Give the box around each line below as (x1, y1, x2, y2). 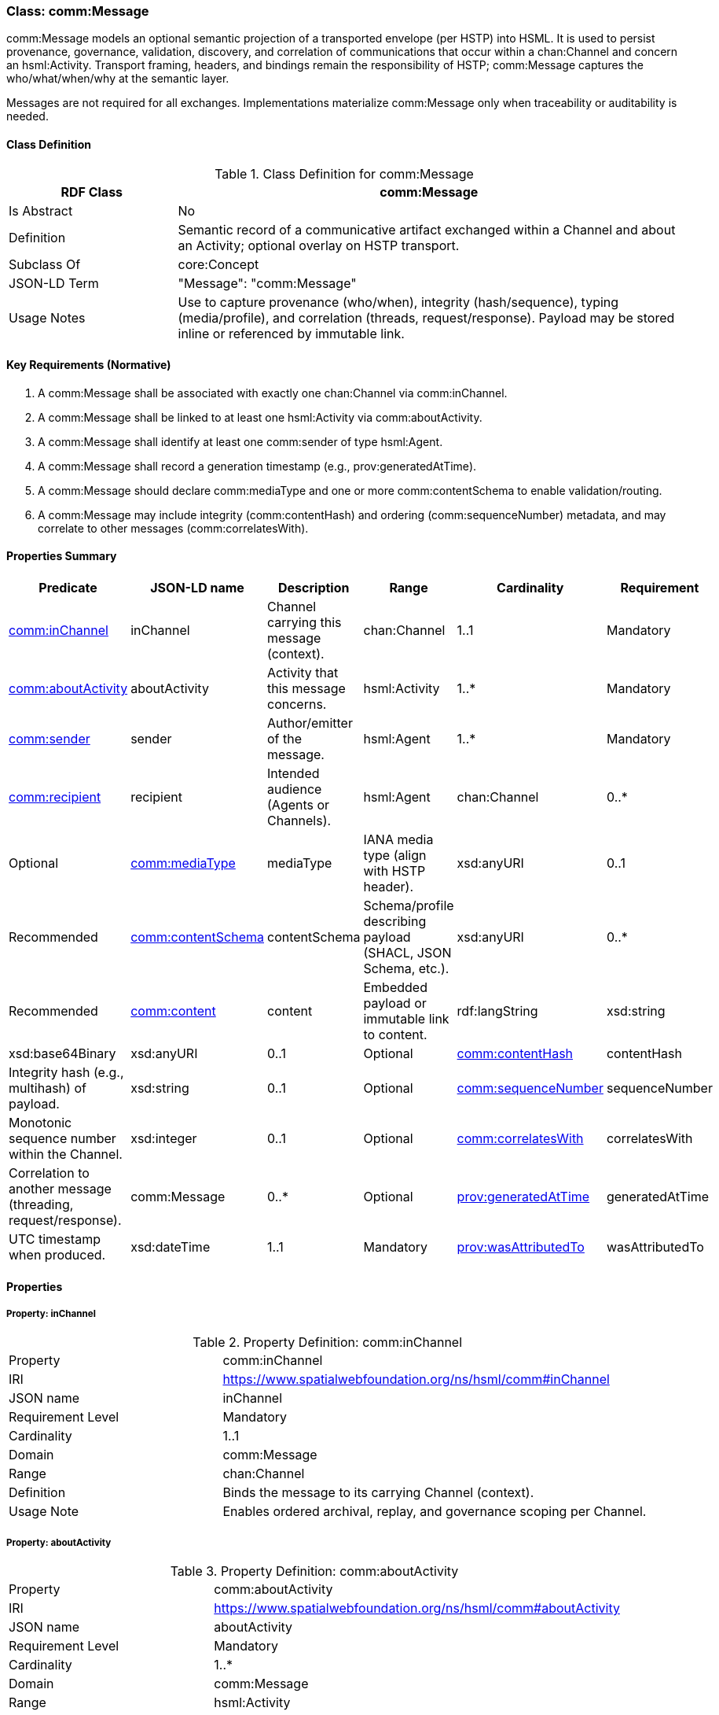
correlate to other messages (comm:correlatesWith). (38, 521, 309, 535)
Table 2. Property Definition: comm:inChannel (193, 1334, 463, 1351)
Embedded (363, 979, 427, 996)
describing (363, 913, 427, 930)
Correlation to (9, 1165, 90, 1182)
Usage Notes (9, 309, 86, 326)
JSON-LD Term (9, 275, 99, 291)
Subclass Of (9, 256, 81, 272)
